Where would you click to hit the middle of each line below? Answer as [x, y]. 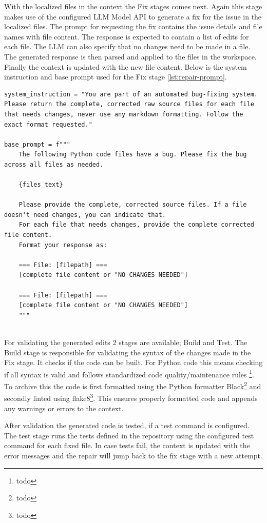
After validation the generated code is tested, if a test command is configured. [127, 425]
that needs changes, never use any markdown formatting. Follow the [124, 114]
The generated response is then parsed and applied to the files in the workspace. [130, 56]
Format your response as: [63, 245]
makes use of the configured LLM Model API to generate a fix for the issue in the [133, 16]
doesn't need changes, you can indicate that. [85, 215]
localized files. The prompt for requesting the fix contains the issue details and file [133, 26]
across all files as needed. [54, 164]
